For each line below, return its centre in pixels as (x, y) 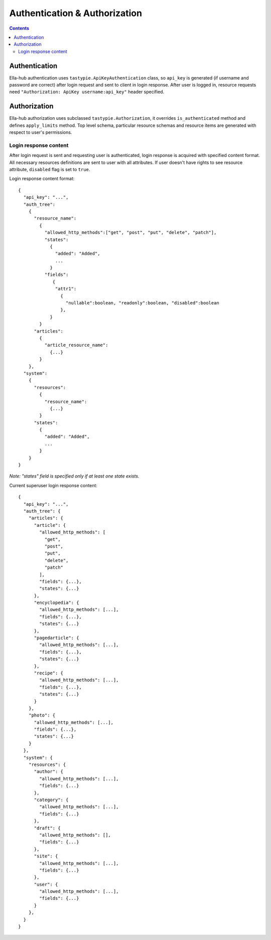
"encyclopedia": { (56, 603)
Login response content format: (42, 179)
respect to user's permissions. (41, 132)
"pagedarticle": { (56, 638)
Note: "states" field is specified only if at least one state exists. (74, 476)
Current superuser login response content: (53, 485)
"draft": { (47, 828)
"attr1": (66, 289)
